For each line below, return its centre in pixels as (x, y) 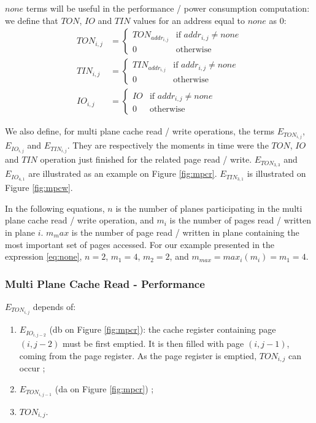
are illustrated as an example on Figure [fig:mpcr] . (123, 173)
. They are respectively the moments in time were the (168, 145)
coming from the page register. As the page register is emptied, (138, 355)
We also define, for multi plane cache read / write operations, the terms (140, 131)
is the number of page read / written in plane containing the (185, 232)
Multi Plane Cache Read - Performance (105, 283)
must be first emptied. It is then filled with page (153, 343)
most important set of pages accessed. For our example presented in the (140, 244)
